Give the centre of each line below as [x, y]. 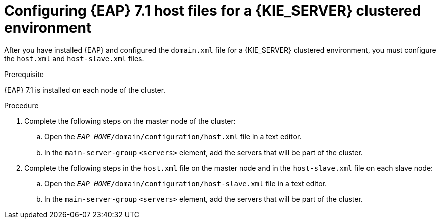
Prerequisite [24, 74]
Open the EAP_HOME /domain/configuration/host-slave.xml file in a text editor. [186, 183]
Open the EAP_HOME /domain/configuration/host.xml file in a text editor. [173, 136]
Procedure [21, 105]
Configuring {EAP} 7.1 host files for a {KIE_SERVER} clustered [213, 11]
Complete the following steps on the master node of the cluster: [130, 121]
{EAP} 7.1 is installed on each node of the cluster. [85, 90]
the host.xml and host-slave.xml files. [74, 58]
